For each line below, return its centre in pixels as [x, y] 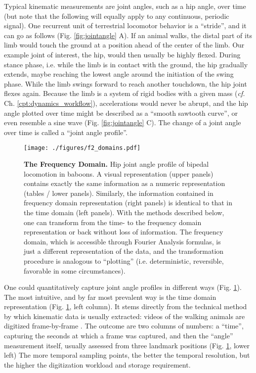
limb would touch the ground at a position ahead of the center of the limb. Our [124, 45]
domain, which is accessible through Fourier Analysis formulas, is [122, 241]
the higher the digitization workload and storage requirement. [97, 364]
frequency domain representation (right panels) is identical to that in [128, 203]
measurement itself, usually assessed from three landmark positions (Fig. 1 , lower [127, 345]
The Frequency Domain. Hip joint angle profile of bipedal [116, 163]
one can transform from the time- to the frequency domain [113, 222]
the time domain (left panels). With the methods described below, [124, 212]
